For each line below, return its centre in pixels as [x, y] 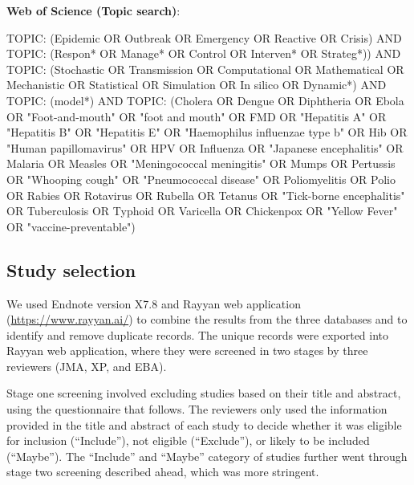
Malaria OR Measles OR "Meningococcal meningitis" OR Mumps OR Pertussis [201, 163]
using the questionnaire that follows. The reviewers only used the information [197, 409]
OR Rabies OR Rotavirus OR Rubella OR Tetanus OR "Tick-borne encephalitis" [206, 195]
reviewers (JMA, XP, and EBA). [87, 366]
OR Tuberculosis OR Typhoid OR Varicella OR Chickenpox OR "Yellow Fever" [202, 211]
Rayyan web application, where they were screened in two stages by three [187, 351]
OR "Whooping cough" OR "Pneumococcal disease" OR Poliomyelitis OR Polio [201, 179]
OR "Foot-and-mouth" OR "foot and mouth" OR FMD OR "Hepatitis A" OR [197, 116]
